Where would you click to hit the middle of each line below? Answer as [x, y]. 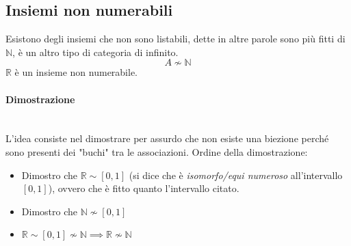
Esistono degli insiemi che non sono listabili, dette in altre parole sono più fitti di [175, 39]
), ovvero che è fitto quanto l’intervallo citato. [144, 188]
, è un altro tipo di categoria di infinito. [95, 52]
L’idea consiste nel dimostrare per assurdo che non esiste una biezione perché [167, 138]
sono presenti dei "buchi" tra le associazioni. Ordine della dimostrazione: [157, 151]
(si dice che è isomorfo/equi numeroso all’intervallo [236, 175]
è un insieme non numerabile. [76, 72]
